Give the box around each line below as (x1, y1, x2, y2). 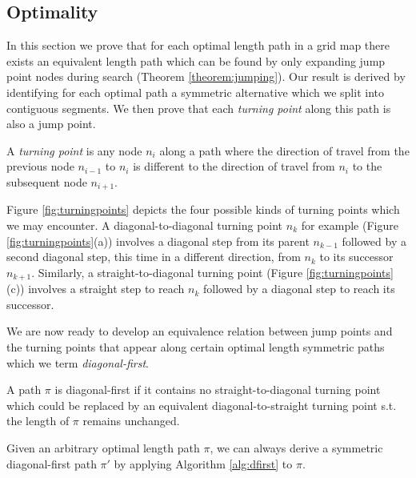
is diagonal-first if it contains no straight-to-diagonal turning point (54, 381, 381, 398)
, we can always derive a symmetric (210, 439, 383, 456)
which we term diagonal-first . (6, 354, 149, 371)
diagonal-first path (6, 455, 97, 472)
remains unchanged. (82, 412, 180, 429)
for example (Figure (301, 217, 398, 233)
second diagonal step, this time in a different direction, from (6, 248, 301, 265)
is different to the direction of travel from (133, 158, 335, 175)
